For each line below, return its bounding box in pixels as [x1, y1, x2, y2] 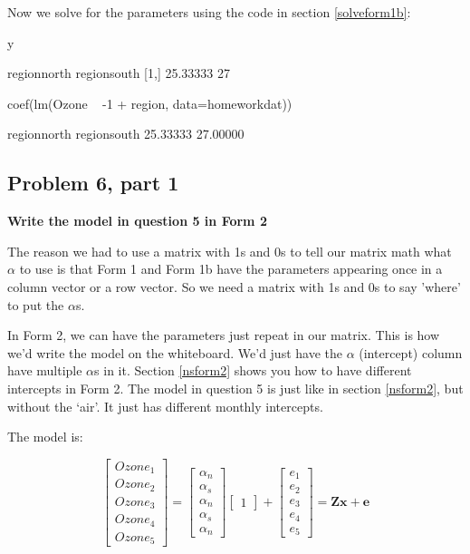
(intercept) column [359, 343, 463, 362]
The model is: [7, 427, 83, 446]
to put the [7, 295, 64, 314]
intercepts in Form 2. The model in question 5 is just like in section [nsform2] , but [7, 378, 464, 397]
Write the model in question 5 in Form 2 [7, 211, 267, 230]
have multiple [7, 361, 82, 380]
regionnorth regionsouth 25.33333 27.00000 [7, 124, 245, 143]
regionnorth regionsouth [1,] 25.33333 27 [7, 63, 231, 83]
